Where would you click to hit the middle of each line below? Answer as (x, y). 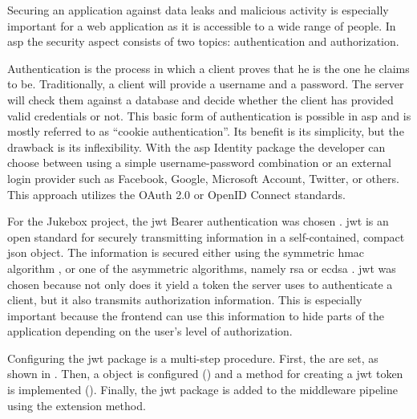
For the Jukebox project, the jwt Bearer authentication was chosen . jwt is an (198, 221)
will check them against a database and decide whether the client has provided (200, 99)
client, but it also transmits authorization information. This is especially (185, 300)
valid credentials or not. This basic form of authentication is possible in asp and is (209, 115)
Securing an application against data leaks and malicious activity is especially (198, 10)
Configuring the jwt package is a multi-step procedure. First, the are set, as (193, 358)
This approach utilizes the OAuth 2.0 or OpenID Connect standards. (176, 194)
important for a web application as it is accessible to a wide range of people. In (202, 25)
